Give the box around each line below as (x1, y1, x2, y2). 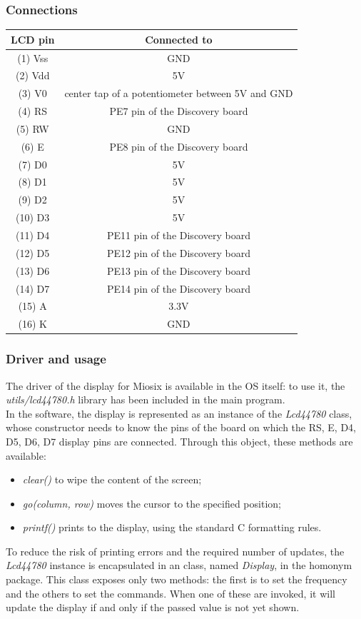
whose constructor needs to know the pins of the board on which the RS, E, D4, (6, 420, 357, 435)
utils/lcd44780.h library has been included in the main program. (6, 392, 285, 407)
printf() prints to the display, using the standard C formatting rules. (22, 520, 322, 535)
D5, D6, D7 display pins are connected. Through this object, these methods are (6, 433, 353, 448)
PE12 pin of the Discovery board (106, 245, 250, 260)
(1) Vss (17, 50, 49, 65)
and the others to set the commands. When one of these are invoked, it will (6, 585, 335, 600)
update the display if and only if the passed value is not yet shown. (6, 600, 300, 615)
